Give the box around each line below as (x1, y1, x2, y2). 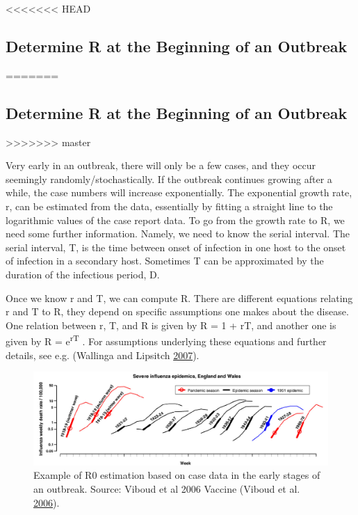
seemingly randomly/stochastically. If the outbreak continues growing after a (6, 171, 332, 186)
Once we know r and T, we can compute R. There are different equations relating (6, 290, 353, 305)
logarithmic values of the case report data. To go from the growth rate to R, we (6, 212, 345, 227)
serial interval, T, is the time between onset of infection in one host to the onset (6, 239, 346, 254)
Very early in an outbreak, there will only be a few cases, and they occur (6, 158, 316, 173)
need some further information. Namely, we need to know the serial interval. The (6, 226, 350, 241)
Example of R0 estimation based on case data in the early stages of (33, 468, 320, 482)
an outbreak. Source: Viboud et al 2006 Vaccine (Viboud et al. (33, 481, 300, 496)
